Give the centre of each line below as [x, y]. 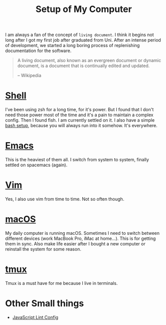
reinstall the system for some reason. [43, 249]
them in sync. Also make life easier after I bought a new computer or [75, 243]
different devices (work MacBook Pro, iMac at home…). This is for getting [81, 238]
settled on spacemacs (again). [36, 165]
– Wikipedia [29, 76]
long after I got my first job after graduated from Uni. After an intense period [83, 40]
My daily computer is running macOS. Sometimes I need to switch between [83, 233]
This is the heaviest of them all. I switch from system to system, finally [77, 160]
